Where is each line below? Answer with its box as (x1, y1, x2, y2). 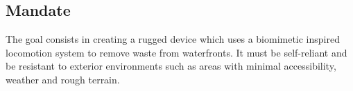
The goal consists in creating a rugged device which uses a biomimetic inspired (6, 32, 340, 46)
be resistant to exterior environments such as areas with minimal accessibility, (6, 59, 336, 73)
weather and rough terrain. (6, 72, 120, 86)
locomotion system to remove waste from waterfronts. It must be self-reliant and (6, 45, 347, 59)
